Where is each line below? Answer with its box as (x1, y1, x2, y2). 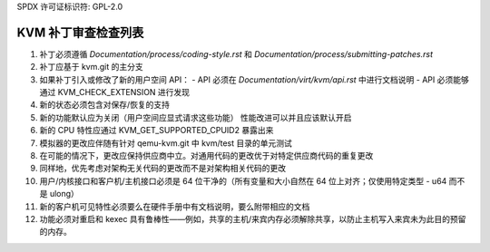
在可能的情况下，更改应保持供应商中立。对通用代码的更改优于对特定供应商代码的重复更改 (39, 150, 374, 161)
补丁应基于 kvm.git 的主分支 (39, 62, 144, 73)
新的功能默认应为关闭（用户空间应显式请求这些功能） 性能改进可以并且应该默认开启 (39, 111, 352, 122)
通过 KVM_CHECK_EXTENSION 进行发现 (39, 87, 191, 98)
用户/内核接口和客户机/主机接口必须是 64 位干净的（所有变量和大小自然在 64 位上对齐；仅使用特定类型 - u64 (39, 175, 447, 186)
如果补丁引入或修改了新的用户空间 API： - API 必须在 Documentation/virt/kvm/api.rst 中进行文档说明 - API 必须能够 (39, 73, 469, 85)
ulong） (49, 189, 79, 199)
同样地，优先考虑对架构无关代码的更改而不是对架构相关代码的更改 (39, 163, 286, 174)
